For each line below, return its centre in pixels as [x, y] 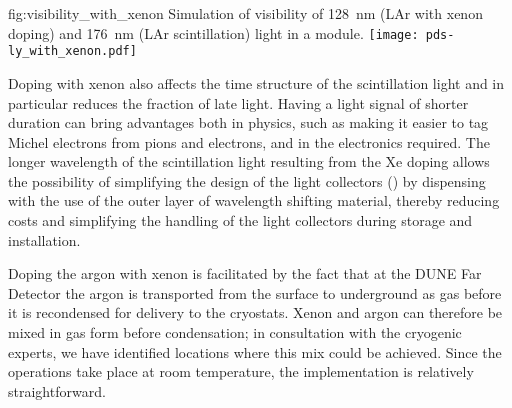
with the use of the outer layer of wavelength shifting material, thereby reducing [254, 200]
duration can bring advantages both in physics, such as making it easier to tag [248, 122]
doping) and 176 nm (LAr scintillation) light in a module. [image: [213, 32]
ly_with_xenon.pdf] [72, 51]
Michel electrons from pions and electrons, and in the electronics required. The [249, 141]
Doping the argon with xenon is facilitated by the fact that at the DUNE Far [245, 273]
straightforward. [57, 390]
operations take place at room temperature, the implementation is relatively [241, 371]
